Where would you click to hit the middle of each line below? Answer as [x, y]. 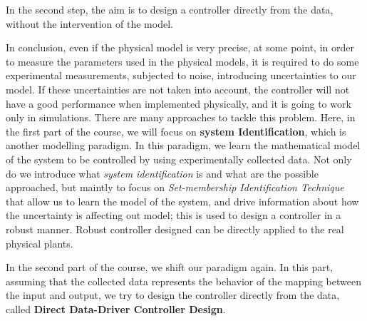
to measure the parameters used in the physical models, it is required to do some [182, 61]
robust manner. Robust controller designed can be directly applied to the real [175, 229]
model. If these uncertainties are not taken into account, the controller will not [178, 89]
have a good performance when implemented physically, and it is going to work [179, 103]
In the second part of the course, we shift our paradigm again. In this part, [170, 267]
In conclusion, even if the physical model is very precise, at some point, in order [180, 47]
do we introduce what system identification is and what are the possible [162, 173]
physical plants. [40, 243]
